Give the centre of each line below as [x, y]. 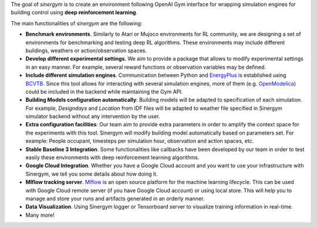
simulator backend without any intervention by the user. [93, 116]
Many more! [40, 215]
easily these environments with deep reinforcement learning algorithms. [112, 157]
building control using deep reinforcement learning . [74, 12]
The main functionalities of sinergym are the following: [77, 23]
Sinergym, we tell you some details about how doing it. [92, 174]
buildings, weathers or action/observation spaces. [86, 51]
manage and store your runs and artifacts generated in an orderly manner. [115, 198]
